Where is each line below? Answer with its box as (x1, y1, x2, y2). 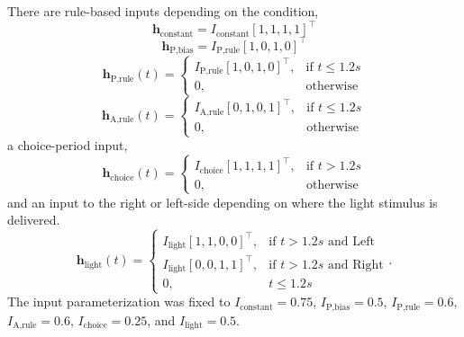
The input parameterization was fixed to (7, 292, 231, 311)
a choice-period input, (7, 136, 128, 155)
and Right (328, 258, 384, 271)
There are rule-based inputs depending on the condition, (7, 2, 319, 20)
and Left (328, 235, 375, 248)
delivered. (7, 210, 60, 229)
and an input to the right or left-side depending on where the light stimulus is (7, 192, 438, 211)
